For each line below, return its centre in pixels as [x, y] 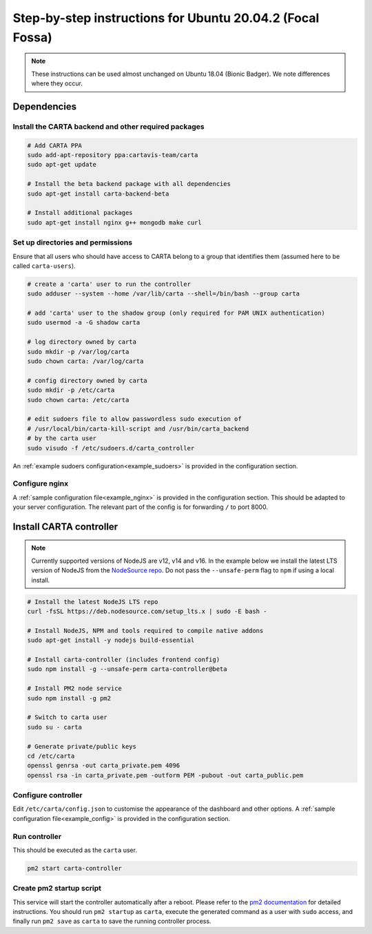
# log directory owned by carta [82, 342]
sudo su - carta [55, 727]
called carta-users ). [44, 266]
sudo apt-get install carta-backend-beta [98, 194]
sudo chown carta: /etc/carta [78, 400]
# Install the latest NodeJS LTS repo [93, 602]
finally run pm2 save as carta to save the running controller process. [112, 921]
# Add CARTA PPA [55, 145]
